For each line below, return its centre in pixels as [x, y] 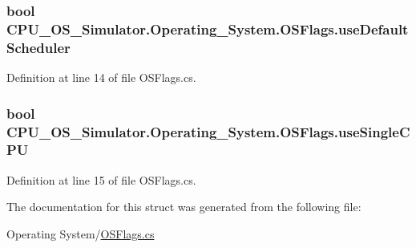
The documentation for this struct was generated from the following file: [184, 207]
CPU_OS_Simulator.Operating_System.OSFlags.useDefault [208, 28]
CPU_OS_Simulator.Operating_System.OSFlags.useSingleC [208, 131]
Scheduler [38, 47]
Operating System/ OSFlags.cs [81, 233]
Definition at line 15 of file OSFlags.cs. [101, 179]
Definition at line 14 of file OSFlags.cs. [101, 77]
